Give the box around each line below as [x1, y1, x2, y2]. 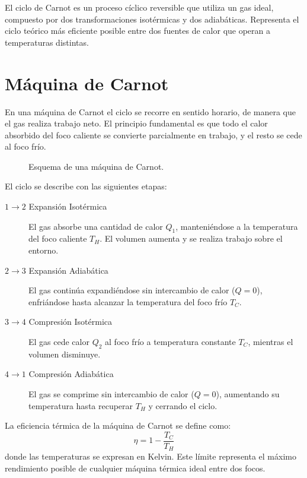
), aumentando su [216, 388, 280, 400]
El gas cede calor [28, 335, 89, 348]
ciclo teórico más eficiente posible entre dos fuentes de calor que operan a [5, 24, 271, 37]
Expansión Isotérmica [28, 200, 107, 213]
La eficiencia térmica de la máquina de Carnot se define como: [5, 419, 231, 432]
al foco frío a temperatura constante [105, 335, 236, 348]
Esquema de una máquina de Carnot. [28, 160, 164, 172]
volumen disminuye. [28, 347, 101, 360]
